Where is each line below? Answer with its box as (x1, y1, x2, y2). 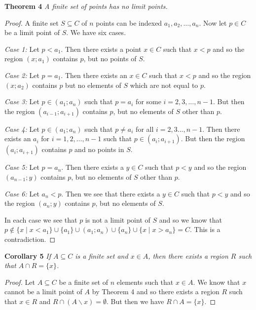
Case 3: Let (4, 96, 39, 107)
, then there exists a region (148, 250, 228, 261)
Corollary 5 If (4, 250, 51, 261)
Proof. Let (4, 276, 35, 287)
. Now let (199, 17, 227, 28)
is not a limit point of (85, 214, 150, 225)
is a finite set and (75, 250, 128, 261)
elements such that (116, 276, 174, 287)
